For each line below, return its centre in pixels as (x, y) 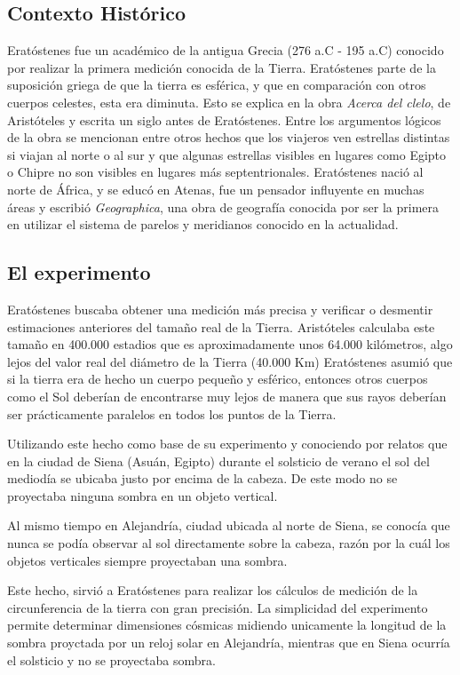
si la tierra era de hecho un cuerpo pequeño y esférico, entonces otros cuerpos (218, 379)
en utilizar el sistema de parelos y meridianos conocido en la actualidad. (203, 224)
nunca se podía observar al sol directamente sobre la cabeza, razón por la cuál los (229, 543)
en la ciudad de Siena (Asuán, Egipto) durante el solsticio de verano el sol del (218, 461)
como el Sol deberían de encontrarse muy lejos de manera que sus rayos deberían (227, 396)
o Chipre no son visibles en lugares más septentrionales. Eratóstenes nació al (215, 172)
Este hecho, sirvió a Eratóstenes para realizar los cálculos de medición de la (213, 590)
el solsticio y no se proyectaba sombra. (111, 659)
